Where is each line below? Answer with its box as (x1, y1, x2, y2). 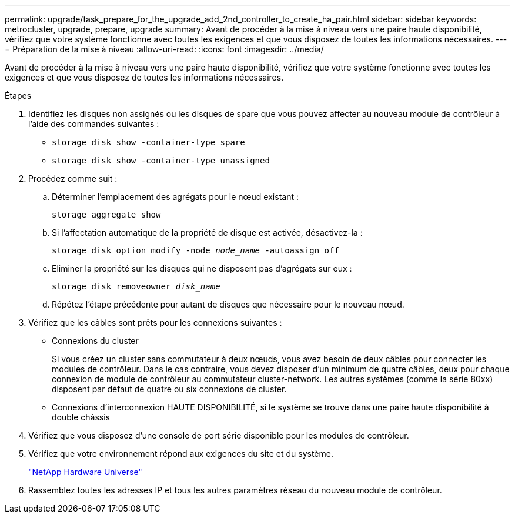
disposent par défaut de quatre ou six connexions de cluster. (52, 384, 287, 394)
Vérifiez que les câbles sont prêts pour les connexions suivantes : (28, 318, 282, 327)
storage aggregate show (52, 210, 161, 219)
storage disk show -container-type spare (52, 138, 245, 147)
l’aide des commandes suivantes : (28, 119, 159, 129)
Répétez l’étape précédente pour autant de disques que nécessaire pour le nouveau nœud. (52, 299, 404, 309)
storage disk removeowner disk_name (52, 282, 220, 291)
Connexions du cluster (52, 336, 139, 346)
